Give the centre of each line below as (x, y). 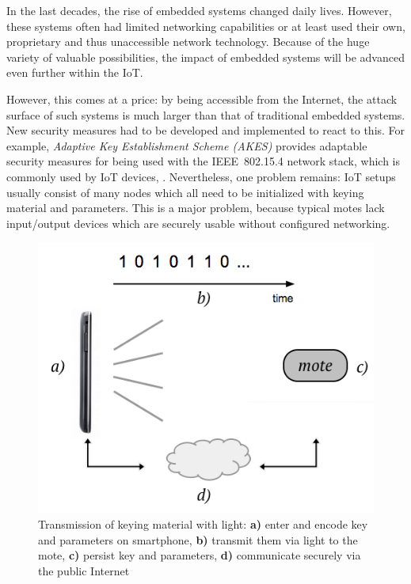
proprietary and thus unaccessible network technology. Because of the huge (188, 42)
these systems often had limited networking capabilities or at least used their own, (206, 26)
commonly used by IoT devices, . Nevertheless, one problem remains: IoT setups (201, 176)
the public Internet (84, 570)
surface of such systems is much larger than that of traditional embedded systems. (206, 114)
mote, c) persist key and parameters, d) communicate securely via (200, 555)
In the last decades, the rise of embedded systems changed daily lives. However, (199, 10)
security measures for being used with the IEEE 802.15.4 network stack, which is (204, 161)
